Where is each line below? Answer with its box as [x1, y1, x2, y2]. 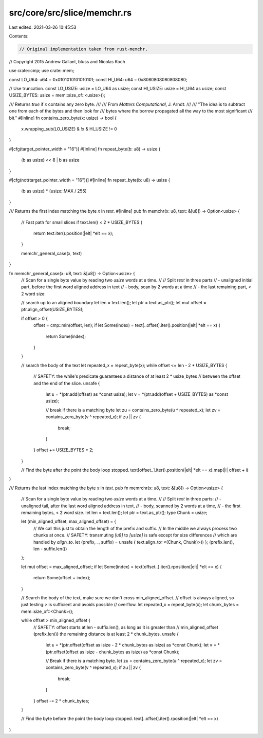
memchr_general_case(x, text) [21, 250, 82, 256]
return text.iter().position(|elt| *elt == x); [33, 230, 113, 236]
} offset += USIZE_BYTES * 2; [33, 447, 94, 453]
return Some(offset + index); [33, 575, 91, 581]
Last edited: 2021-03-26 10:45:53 [9, 24, 76, 30]
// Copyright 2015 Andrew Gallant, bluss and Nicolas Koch [9, 58, 125, 64]
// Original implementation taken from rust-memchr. [19, 46, 148, 52]
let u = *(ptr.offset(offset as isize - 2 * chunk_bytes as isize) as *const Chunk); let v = [45, 642, 217, 648]
